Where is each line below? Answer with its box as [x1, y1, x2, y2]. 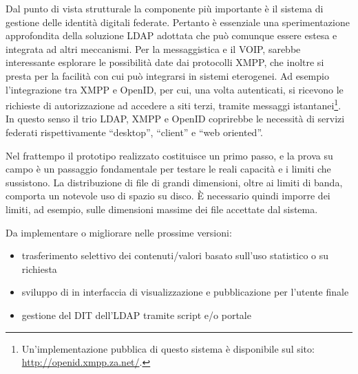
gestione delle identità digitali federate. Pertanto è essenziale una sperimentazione [6, 14, 350, 29]
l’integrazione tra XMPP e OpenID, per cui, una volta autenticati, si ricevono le [6, 82, 344, 96]
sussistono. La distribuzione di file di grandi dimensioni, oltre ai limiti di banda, [6, 175, 343, 189]
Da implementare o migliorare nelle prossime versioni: [6, 225, 232, 239]
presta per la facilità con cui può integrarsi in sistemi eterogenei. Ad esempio [6, 68, 329, 82]
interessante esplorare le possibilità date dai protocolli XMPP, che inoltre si [6, 55, 324, 69]
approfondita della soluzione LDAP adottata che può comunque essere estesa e [6, 28, 337, 43]
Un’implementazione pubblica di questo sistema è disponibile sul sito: [21, 341, 315, 355]
